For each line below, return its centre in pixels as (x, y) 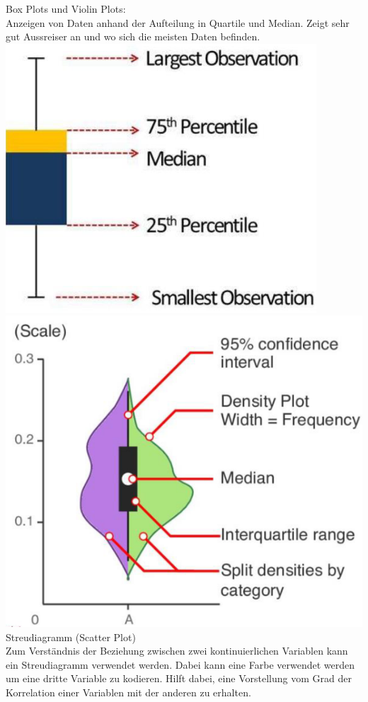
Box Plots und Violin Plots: (66, 8)
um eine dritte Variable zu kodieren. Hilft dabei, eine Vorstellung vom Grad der (179, 678)
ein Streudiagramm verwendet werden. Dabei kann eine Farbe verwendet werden (180, 664)
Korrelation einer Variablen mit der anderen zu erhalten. (128, 692)
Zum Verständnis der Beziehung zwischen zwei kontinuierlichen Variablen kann (177, 651)
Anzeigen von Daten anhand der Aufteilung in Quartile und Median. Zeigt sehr (178, 22)
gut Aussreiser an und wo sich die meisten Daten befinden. (133, 36)
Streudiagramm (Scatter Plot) (71, 637)
